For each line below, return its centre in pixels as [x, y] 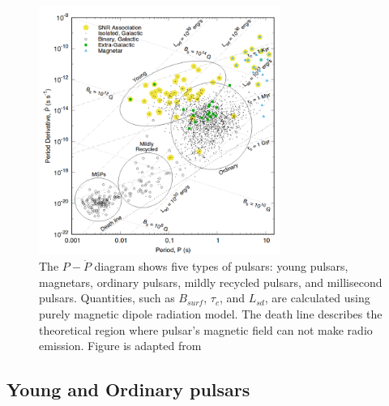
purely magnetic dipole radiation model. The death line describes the [211, 314]
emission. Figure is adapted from [120, 346]
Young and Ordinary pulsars [128, 389]
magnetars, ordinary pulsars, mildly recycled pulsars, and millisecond [211, 282]
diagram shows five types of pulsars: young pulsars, [221, 266]
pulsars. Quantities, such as [107, 298]
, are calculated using [317, 298]
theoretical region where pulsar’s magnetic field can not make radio [206, 329]
